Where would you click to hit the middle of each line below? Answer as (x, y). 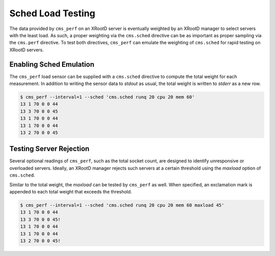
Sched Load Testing (52, 13)
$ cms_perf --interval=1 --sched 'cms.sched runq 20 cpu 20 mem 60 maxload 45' (122, 205)
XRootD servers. (27, 50)
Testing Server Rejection (49, 149)
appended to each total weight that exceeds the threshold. (71, 192)
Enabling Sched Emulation (52, 64)
